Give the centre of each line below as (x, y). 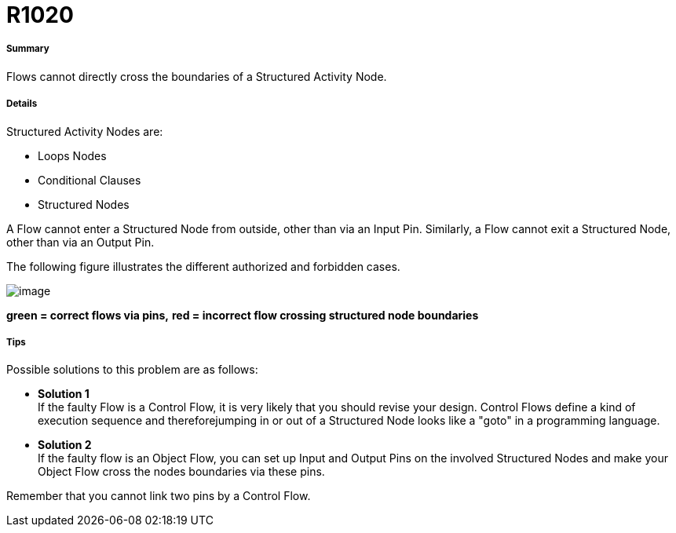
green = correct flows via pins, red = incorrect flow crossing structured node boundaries (243, 315)
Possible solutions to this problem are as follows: (132, 370)
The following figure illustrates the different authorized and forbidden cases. (203, 266)
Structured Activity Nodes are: (85, 131)
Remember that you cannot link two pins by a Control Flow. (159, 496)
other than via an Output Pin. (80, 242)
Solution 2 (65, 445)
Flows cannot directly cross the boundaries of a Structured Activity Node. (197, 76)
